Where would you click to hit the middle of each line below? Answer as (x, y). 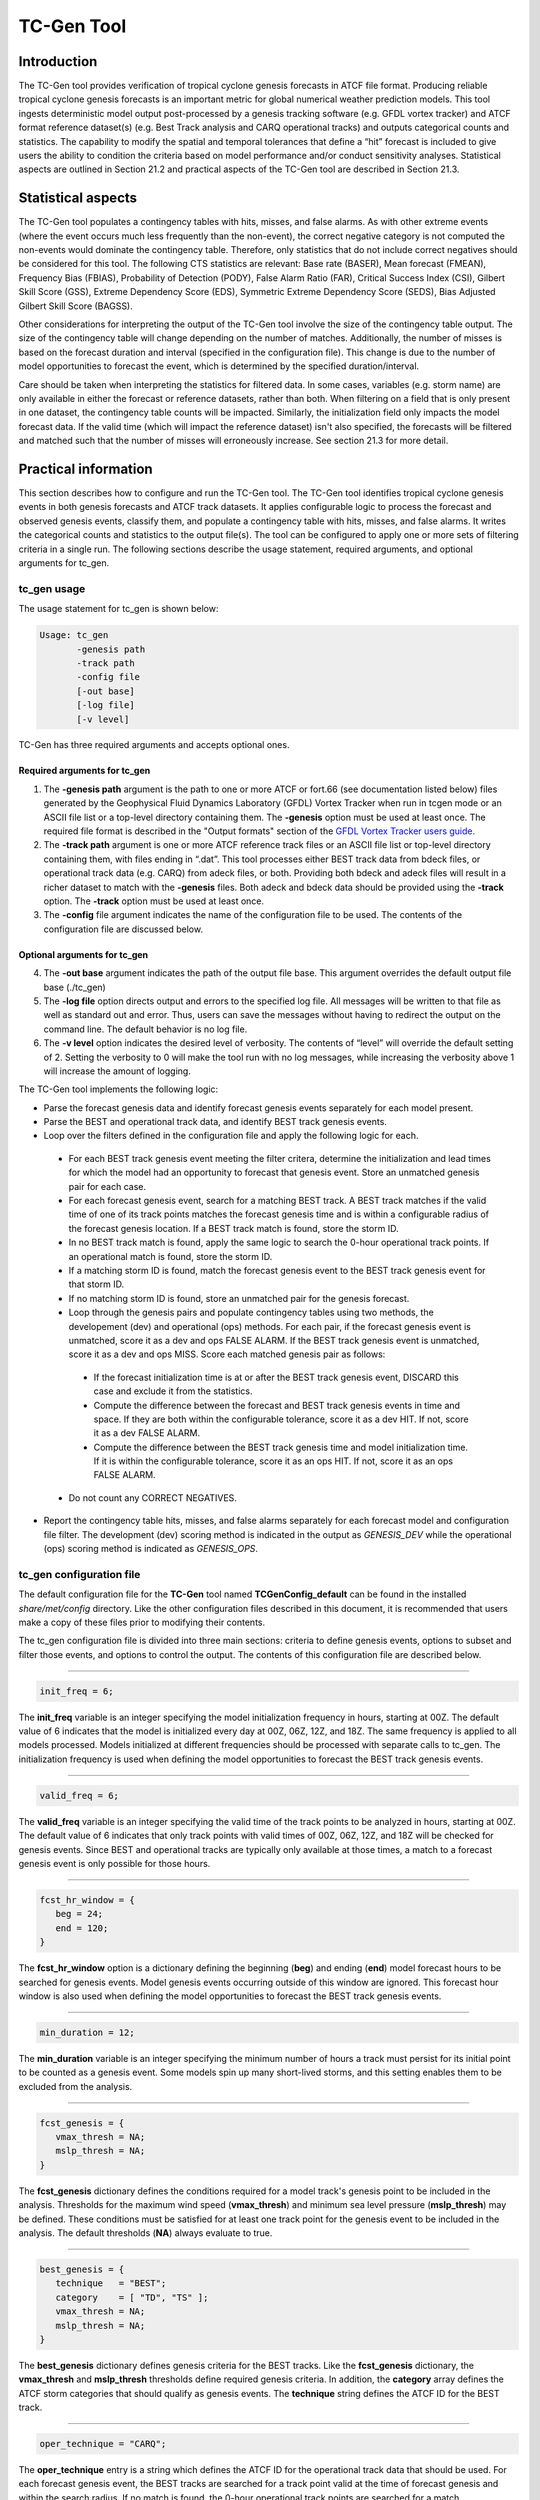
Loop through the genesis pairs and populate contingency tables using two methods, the (251, 1312)
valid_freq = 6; (79, 1795)
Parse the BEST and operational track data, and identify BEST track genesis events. (215, 1122)
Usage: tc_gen (74, 635)
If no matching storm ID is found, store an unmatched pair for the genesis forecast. (239, 1298)
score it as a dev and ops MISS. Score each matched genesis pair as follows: (227, 1354)
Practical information (86, 468)
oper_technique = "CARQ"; (103, 2444)
